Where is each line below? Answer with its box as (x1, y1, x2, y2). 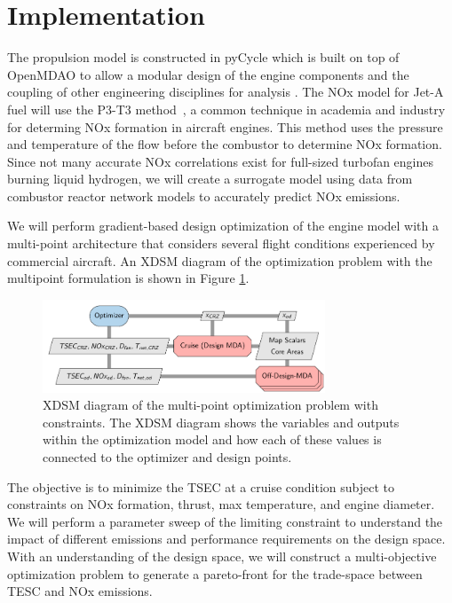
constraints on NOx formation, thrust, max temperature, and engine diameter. (7, 495, 435, 513)
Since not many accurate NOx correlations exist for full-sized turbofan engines (7, 152, 434, 170)
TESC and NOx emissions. (7, 582, 153, 600)
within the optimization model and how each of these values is (43, 430, 382, 449)
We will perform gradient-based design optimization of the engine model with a (7, 216, 440, 235)
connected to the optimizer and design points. (43, 448, 292, 466)
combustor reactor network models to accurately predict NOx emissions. (7, 186, 400, 205)
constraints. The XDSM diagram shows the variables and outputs (43, 412, 400, 431)
